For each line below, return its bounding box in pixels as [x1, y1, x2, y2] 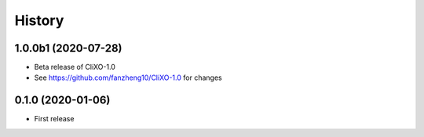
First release [34, 114, 75, 124]
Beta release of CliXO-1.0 [34, 63, 115, 72]
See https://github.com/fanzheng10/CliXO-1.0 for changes [34, 73, 223, 82]
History [14, 12, 64, 29]
